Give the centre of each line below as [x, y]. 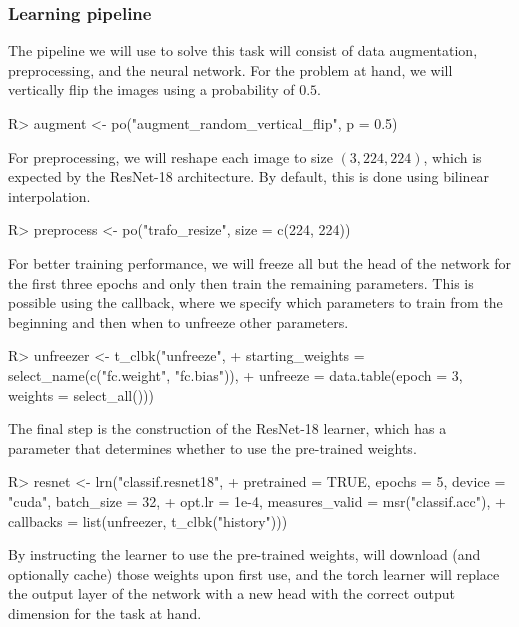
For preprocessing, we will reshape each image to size [170, 156]
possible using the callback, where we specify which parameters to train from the [255, 302]
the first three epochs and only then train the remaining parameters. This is [241, 282]
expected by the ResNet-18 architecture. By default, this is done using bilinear [249, 176]
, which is [452, 156]
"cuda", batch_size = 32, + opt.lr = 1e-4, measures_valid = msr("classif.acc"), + [257, 500]
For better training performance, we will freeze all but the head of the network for [259, 262]
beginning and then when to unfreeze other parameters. [178, 321]
